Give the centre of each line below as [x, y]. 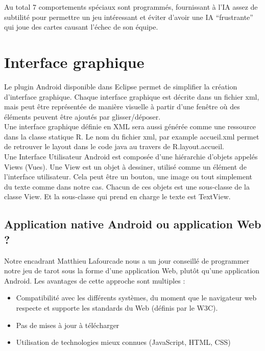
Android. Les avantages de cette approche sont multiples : [95, 280]
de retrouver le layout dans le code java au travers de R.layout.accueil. [114, 146]
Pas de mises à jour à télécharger [68, 325]
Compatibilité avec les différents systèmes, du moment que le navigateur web [136, 298]
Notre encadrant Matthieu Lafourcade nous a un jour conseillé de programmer [127, 260]
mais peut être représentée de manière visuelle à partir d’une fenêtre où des [122, 107]
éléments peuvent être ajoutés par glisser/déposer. [82, 116]
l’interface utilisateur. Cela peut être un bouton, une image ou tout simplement [128, 177]
